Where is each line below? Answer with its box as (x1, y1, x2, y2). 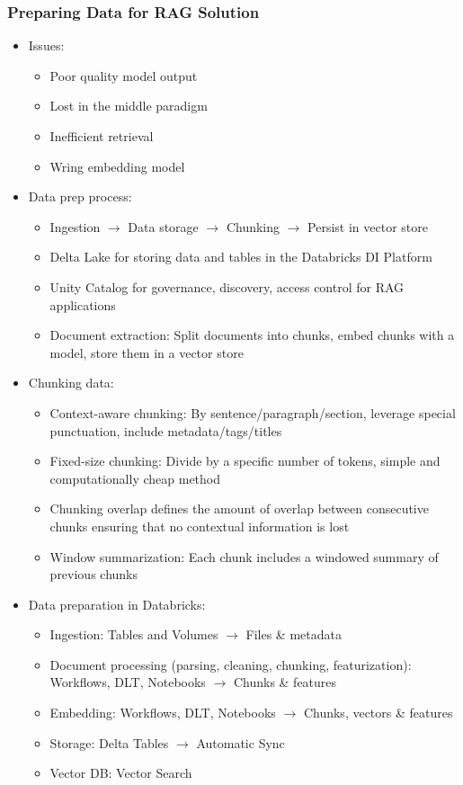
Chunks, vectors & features (303, 703, 453, 722)
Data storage (128, 217, 199, 236)
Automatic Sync (196, 733, 285, 752)
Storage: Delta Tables (49, 733, 169, 752)
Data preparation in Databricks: (28, 594, 206, 613)
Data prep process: (28, 187, 132, 206)
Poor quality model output (49, 66, 198, 85)
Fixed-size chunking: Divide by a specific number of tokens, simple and (49, 451, 441, 470)
